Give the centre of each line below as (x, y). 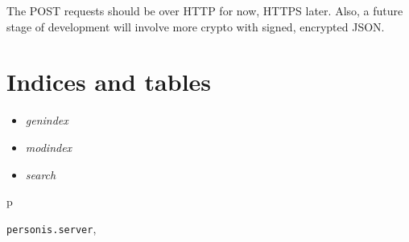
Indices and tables (109, 82)
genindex (47, 120)
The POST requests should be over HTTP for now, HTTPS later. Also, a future (205, 10)
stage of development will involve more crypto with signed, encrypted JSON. (196, 26)
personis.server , (52, 228)
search (41, 174)
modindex (49, 147)
